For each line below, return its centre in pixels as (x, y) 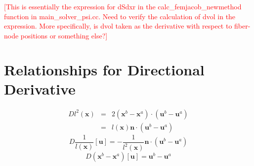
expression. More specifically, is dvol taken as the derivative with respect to (118, 26)
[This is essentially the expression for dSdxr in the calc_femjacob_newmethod (123, 6)
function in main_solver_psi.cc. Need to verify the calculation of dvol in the (120, 16)
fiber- (242, 26)
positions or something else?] (64, 35)
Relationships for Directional (104, 69)
